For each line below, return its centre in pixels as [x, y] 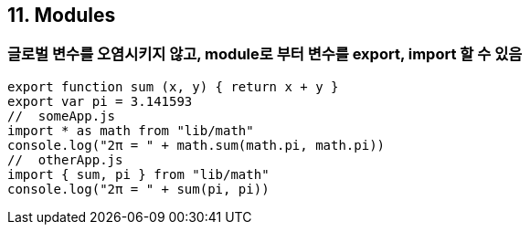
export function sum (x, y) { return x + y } [173, 86]
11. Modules [62, 15]
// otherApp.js [65, 159]
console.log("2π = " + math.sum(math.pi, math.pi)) [196, 145]
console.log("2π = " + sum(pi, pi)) [138, 189]
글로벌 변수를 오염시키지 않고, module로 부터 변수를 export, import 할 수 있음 [265, 54]
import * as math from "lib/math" [131, 130]
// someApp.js [62, 116]
